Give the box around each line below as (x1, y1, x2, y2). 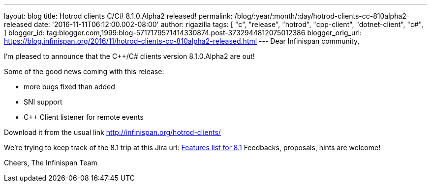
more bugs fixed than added (24, 82, 115, 91)
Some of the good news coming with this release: (4, 67, 164, 76)
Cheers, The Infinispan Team (4, 159, 97, 167)
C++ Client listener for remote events (24, 113, 144, 121)
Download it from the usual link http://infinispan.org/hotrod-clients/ (4, 128, 221, 136)
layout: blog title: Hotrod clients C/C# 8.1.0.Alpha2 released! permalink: (4, 12, 233, 20)
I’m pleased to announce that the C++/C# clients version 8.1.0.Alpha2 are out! (4, 52, 255, 60)
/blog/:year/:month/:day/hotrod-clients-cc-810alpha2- (234, 12, 410, 20)
